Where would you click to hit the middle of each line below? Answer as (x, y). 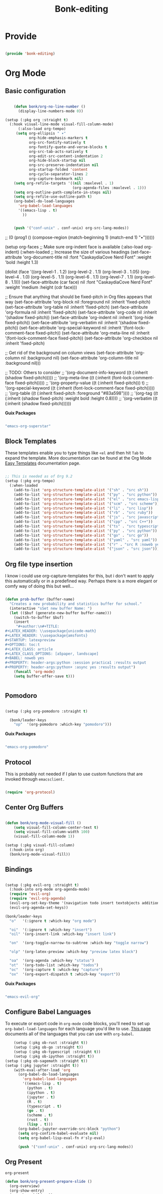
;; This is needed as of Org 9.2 (39, 476)
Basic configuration (35, 91)
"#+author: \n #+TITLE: (38, 627)
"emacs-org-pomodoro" (27, 747)
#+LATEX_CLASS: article (29, 649)
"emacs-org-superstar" (28, 426)
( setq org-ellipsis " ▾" (41, 133)
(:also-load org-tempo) (42, 129)
